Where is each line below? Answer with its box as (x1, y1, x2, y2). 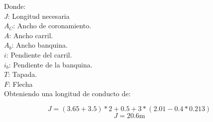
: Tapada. (8, 69, 37, 79)
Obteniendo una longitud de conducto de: (4, 88, 131, 99)
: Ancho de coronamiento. (13, 20, 92, 31)
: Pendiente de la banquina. (8, 59, 93, 69)
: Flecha (8, 78, 33, 89)
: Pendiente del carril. (6, 49, 72, 60)
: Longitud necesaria (7, 10, 70, 21)
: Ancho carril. (9, 30, 53, 40)
